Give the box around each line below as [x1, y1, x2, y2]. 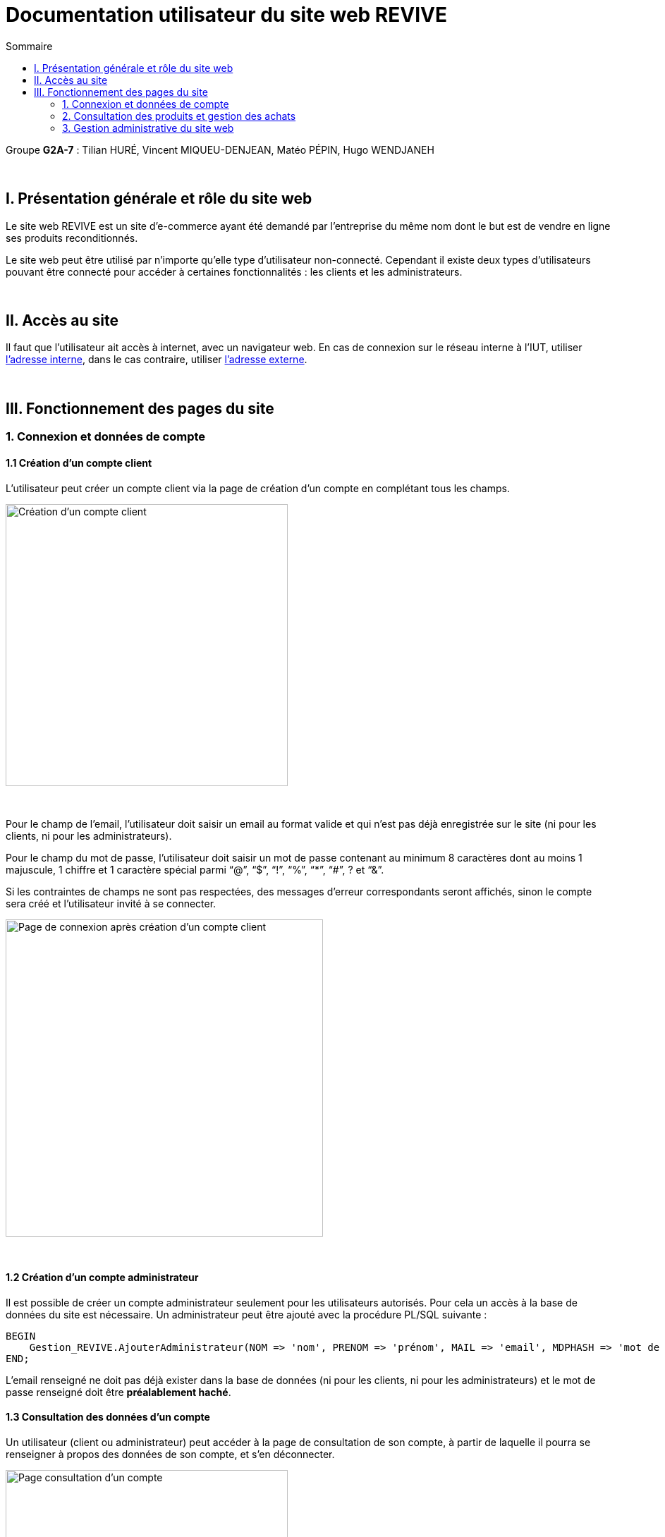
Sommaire [6, 39, 53, 52]
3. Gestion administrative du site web [62, 121, 234, 134]
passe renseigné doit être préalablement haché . [6, 1385, 231, 1398]
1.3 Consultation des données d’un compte [6, 1411, 210, 1423]
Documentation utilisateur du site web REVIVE [6, 3, 447, 27]
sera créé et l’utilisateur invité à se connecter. [6, 897, 216, 910]
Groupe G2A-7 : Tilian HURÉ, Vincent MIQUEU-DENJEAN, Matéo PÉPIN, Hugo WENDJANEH [6, 143, 434, 156]
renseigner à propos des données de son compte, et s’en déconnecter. [6, 1447, 335, 1460]
